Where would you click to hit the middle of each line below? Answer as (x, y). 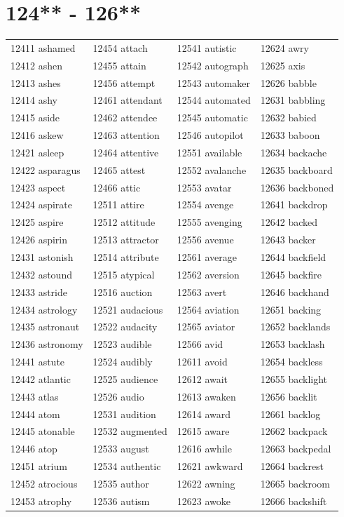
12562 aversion (208, 274)
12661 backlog (290, 414)
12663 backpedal (296, 449)
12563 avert (202, 291)
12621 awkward (210, 466)
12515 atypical (124, 274)
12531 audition (124, 414)
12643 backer (288, 240)
